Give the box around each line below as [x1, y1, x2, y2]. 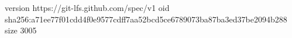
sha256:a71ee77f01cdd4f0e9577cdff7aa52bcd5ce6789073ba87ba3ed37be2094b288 [5, 13, 287, 25]
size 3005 [5, 24, 37, 36]
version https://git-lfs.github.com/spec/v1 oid [5, 2, 170, 13]
